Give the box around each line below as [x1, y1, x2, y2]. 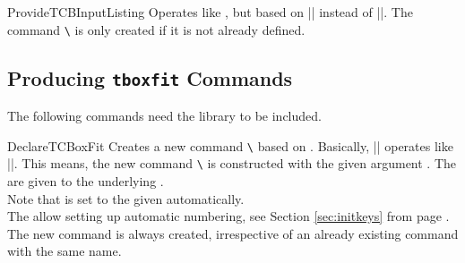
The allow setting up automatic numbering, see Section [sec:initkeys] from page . [7, 207, 450, 225]
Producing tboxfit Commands [7, 64, 293, 91]
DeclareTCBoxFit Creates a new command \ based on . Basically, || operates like [7, 136, 453, 155]
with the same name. [7, 242, 122, 260]
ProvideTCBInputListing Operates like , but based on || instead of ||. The [7, 3, 413, 21]
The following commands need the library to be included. [7, 106, 322, 125]
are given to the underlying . [7, 171, 164, 190]
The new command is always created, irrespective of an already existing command [7, 224, 459, 242]
